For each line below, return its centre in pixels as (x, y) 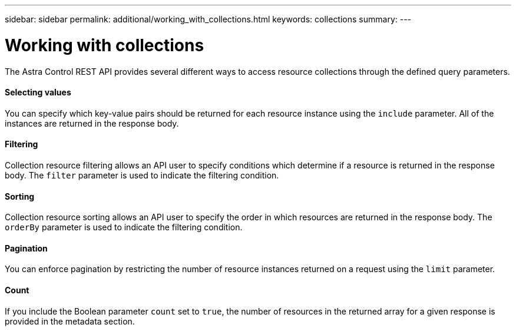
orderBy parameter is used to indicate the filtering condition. (124, 227)
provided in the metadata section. (70, 321)
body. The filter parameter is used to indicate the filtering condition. (142, 175)
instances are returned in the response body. (92, 123)
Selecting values (38, 92)
